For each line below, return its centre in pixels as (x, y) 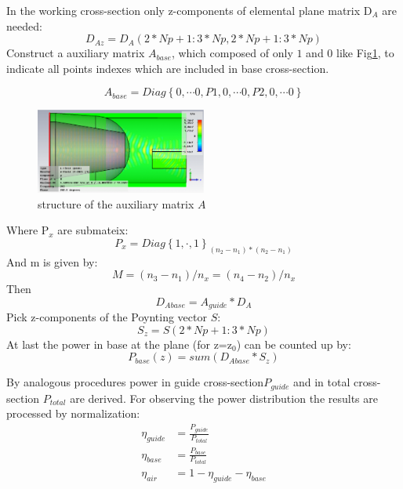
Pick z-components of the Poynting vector (107, 317)
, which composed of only (232, 53)
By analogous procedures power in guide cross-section (135, 382)
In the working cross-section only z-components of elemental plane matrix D (189, 10)
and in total (321, 382)
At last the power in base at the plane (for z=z (119, 344)
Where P (28, 230)
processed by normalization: (73, 413)
